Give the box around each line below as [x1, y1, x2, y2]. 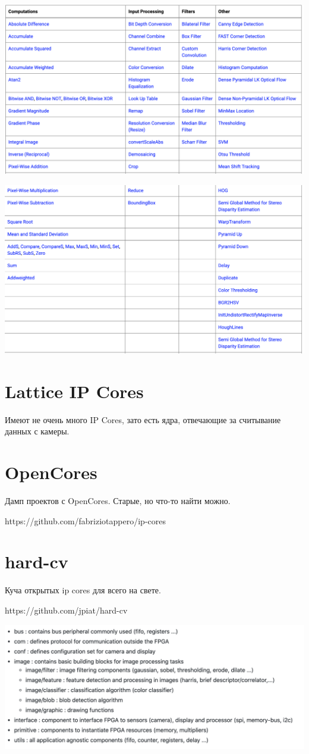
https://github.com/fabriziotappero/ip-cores [5, 514, 166, 527]
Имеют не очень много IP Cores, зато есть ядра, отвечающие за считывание [5, 413, 281, 426]
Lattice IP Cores [5, 378, 144, 403]
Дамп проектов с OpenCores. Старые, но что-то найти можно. [5, 495, 231, 507]
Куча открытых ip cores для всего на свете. [5, 584, 161, 596]
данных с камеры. [5, 425, 70, 437]
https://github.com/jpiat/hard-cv [5, 604, 128, 617]
